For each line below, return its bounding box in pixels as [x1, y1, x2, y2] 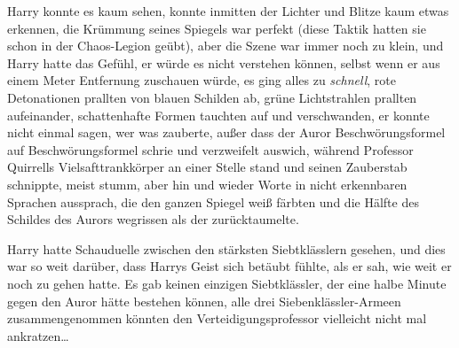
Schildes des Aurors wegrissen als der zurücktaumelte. [7, 210, 299, 228]
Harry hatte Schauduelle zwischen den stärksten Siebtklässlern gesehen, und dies [7, 239, 446, 258]
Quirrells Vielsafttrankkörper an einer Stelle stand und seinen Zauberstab [7, 158, 408, 176]
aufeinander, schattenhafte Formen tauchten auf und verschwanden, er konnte [7, 105, 430, 124]
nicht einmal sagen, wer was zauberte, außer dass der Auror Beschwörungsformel [7, 123, 446, 142]
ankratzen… [7, 326, 69, 344]
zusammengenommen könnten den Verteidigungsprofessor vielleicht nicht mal [7, 309, 427, 328]
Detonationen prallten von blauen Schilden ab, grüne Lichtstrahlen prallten [7, 88, 417, 106]
